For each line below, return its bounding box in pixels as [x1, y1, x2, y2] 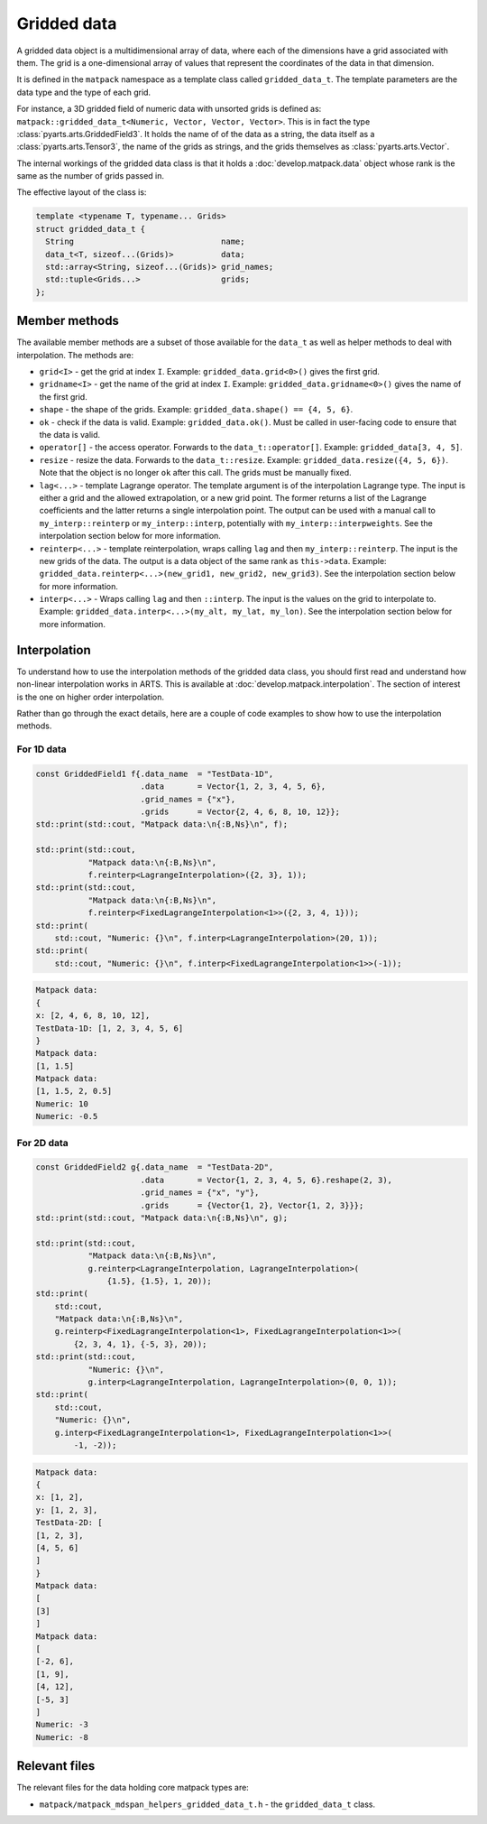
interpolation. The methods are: [16, 349, 134, 360]
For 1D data [16, 743, 67, 755]
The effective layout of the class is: [16, 187, 147, 198]
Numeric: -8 [35, 1732, 89, 1742]
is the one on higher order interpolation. [16, 691, 164, 702]
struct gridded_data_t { [35, 224, 146, 234]
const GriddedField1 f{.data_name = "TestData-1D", [35, 768, 274, 779]
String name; [45, 236, 245, 247]
